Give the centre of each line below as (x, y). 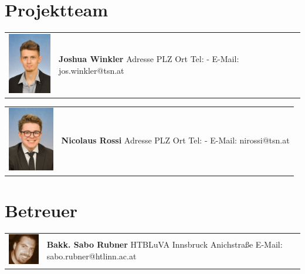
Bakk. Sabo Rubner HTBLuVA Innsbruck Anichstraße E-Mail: (165, 244)
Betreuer (41, 210)
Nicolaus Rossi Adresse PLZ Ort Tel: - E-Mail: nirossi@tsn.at (175, 140)
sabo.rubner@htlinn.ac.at (91, 256)
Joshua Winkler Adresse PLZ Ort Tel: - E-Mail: (149, 58)
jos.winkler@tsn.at (91, 70)
